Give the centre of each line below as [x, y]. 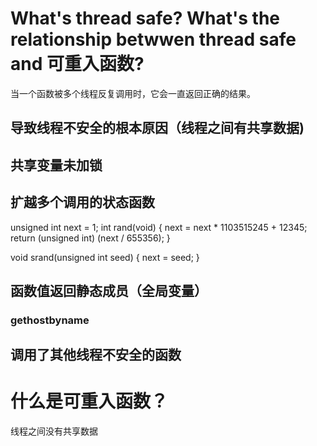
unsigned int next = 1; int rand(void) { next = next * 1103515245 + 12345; [159, 227]
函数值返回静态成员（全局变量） [109, 290]
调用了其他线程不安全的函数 [96, 355]
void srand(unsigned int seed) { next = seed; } [105, 257]
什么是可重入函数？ [89, 401]
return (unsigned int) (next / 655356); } [90, 238]
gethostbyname [50, 320]
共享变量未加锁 [56, 165]
